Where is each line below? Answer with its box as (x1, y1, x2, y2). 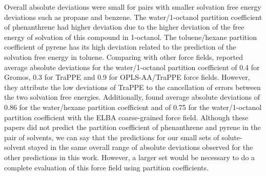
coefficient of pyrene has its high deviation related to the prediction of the (4, 41, 236, 52)
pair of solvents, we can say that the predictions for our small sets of (4, 131, 219, 142)
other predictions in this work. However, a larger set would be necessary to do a (4, 151, 255, 162)
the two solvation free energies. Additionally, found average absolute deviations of (4, 92, 260, 102)
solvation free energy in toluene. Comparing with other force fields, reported (4, 51, 243, 62)
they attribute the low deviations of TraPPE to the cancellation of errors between (4, 81, 261, 92)
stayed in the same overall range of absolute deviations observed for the (28, 142, 253, 152)
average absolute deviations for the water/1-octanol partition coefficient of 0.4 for (4, 61, 260, 72)
